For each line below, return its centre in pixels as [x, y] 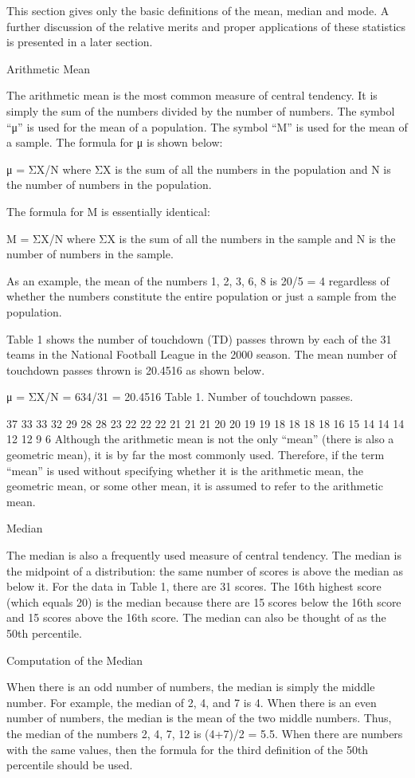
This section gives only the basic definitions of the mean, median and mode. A [198, 10]
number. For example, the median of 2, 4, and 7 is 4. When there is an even [192, 702]
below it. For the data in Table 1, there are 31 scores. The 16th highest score [194, 586]
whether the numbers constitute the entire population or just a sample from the [202, 296]
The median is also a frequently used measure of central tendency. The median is [204, 555]
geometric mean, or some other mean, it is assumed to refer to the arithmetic [195, 486]
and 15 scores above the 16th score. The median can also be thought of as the [196, 617]
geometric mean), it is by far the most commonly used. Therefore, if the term [196, 455]
